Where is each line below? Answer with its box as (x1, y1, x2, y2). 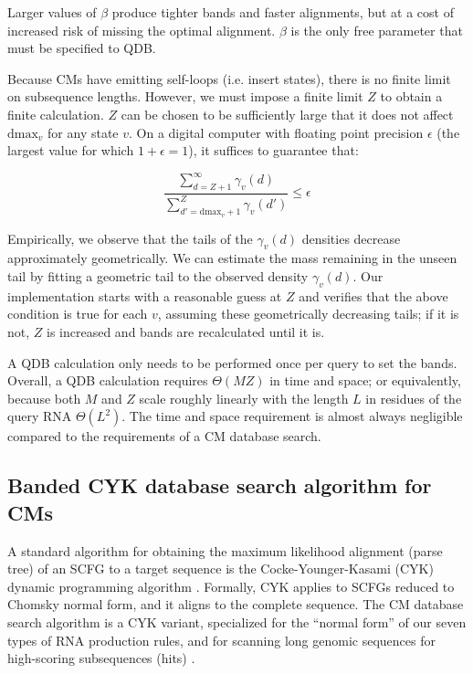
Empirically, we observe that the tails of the (7, 228, 253, 247)
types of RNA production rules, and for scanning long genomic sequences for (7, 630, 436, 649)
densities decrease (301, 228, 401, 247)
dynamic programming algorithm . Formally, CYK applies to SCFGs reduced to (7, 576, 455, 595)
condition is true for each (7, 304, 148, 323)
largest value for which (7, 141, 134, 160)
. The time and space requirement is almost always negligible (121, 406, 463, 426)
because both (7, 388, 81, 407)
